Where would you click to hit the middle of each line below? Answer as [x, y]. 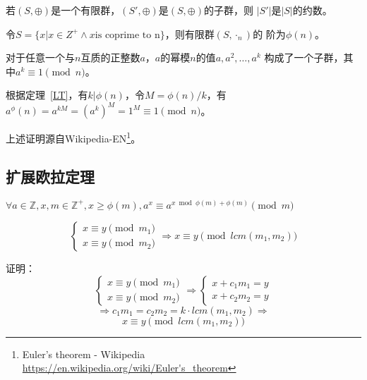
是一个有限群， [86, 10]
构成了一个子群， [304, 57]
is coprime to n [127, 35]
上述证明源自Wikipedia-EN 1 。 [73, 137]
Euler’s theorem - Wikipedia [84, 354]
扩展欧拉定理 [50, 177]
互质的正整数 [110, 57]
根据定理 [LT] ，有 [47, 95]
